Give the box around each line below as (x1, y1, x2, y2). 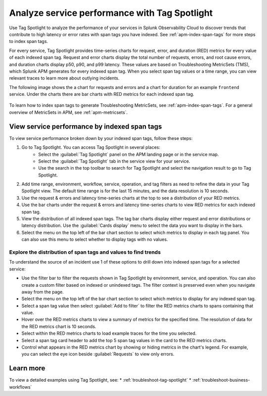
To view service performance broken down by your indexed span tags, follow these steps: (9, 135, 193, 141)
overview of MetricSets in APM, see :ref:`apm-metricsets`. (9, 109, 128, 115)
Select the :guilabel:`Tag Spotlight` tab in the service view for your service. (38, 158, 190, 164)
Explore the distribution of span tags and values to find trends (9, 249, 161, 256)
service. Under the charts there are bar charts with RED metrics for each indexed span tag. (9, 91, 195, 97)
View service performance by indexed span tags (9, 122, 162, 131)
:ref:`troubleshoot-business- (192, 377, 250, 383)
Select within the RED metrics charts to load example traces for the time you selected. (21, 330, 197, 336)
